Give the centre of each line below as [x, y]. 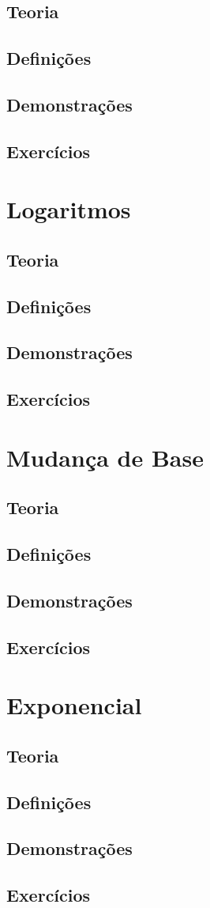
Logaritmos [69, 209]
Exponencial [74, 705]
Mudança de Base [105, 457]
